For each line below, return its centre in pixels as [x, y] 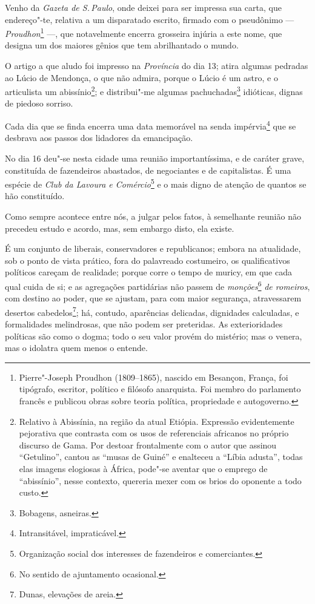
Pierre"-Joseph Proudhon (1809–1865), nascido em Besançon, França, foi [154, 377]
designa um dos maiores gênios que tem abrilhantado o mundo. [122, 45]
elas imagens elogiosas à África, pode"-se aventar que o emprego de [143, 468]
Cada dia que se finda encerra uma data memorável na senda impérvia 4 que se [151, 125]
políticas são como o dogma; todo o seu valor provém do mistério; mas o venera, [154, 336]
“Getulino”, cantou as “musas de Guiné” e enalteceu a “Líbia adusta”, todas [161, 457]
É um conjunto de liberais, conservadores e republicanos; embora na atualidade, [153, 248]
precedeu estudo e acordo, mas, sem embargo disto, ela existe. [120, 228]
